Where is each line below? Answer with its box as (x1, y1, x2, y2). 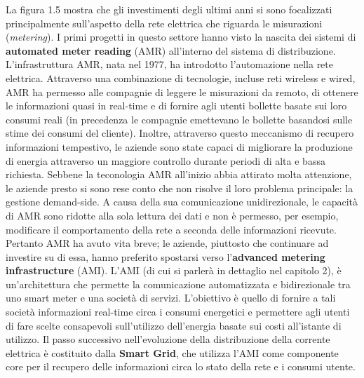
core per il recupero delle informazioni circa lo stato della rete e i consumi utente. (6, 359, 356, 374)
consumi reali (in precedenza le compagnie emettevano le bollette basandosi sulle (6, 112, 353, 126)
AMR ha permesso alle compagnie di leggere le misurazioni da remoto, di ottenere (6, 84, 358, 99)
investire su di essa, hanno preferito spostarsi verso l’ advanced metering (6, 249, 325, 264)
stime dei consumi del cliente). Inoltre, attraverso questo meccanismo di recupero (6, 126, 354, 140)
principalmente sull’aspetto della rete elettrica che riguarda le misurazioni (6, 15, 323, 30)
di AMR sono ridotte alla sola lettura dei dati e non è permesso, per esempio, (6, 208, 339, 222)
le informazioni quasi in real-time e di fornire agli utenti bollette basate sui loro (6, 98, 347, 113)
